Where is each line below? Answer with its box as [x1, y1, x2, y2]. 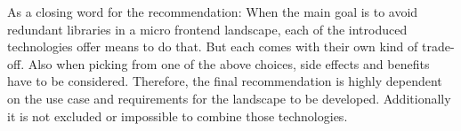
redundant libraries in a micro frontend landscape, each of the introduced [7, 19, 408, 38]
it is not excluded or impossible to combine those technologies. [7, 106, 348, 125]
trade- [421, 37, 455, 56]
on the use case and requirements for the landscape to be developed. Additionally [7, 89, 451, 107]
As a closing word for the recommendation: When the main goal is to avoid [7, 3, 418, 20]
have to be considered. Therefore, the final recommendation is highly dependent [7, 72, 442, 90]
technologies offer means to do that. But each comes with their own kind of [7, 37, 418, 56]
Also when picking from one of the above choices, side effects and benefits [28, 54, 430, 73]
